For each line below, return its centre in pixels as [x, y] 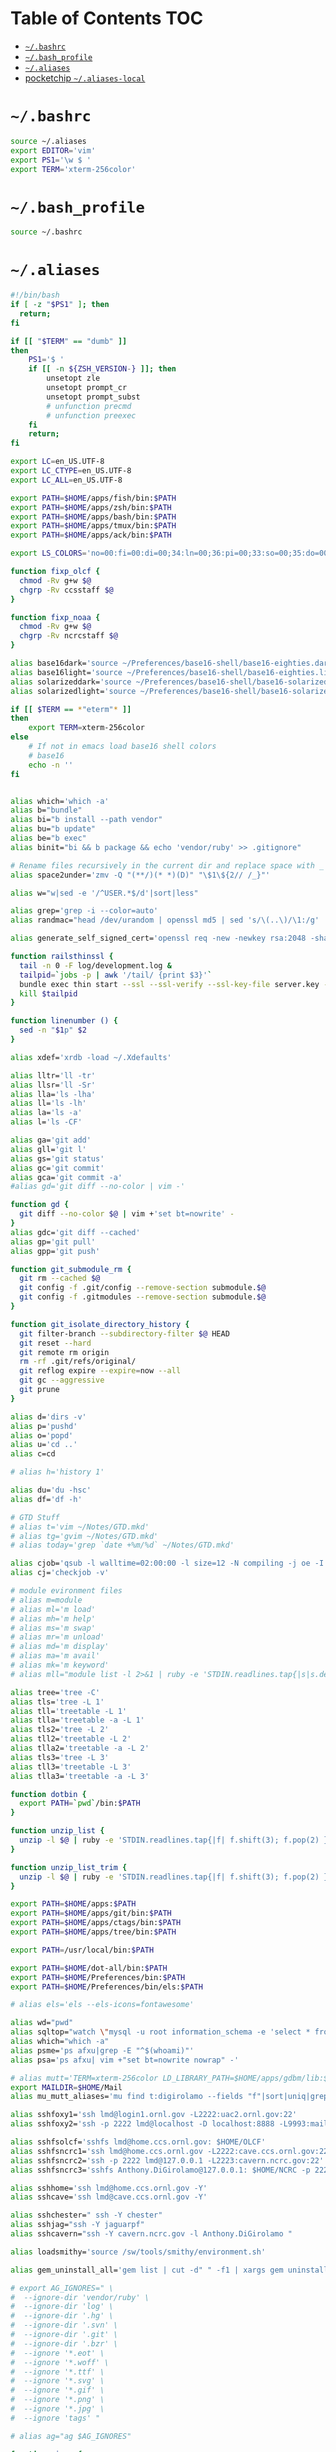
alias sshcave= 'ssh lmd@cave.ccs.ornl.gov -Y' [109, 2197]
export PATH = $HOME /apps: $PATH [73, 1904]
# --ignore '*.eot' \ [57, 2353]
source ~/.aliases [48, 141]
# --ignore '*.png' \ [57, 2400]
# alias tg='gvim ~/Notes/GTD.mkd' [84, 1536]
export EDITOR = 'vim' [53, 150]
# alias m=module [46, 1600]
